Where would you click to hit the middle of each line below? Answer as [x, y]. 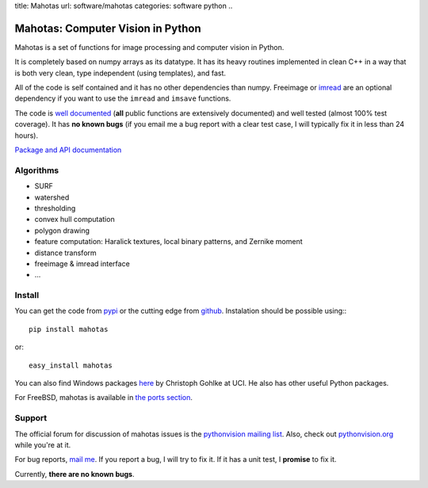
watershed [52, 197]
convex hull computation [75, 219]
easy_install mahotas [71, 365]
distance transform [65, 253]
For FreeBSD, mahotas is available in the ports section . [104, 398]
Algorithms [37, 170]
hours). [27, 135]
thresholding [55, 208]
